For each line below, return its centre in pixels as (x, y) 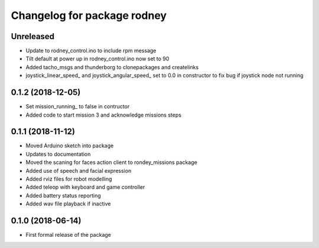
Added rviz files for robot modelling (69, 179)
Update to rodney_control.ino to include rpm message (91, 51)
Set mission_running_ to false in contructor (78, 107)
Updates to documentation (58, 154)
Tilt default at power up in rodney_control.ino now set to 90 (97, 59)
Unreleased (33, 36)
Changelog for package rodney (89, 15)
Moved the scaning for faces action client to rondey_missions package (111, 162)
